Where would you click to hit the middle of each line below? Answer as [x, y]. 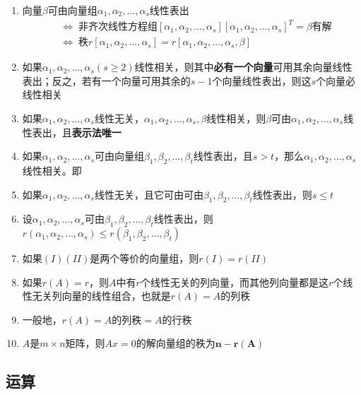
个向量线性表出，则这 [262, 80]
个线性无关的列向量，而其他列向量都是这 [234, 282]
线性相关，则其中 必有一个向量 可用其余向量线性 [243, 67]
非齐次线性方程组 [118, 27]
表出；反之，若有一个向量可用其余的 [106, 80]
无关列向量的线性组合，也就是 [101, 296]
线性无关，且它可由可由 [149, 194]
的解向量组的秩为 [176, 343]
